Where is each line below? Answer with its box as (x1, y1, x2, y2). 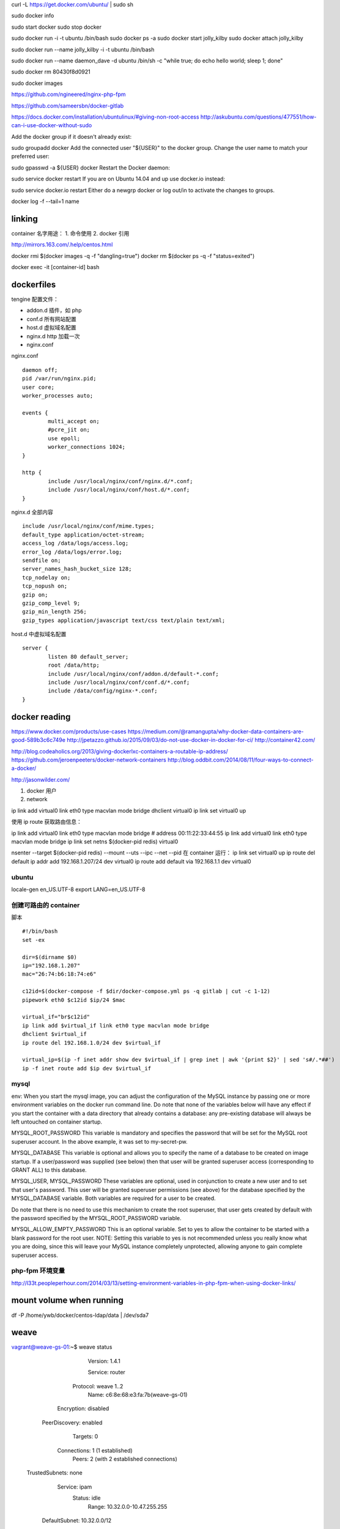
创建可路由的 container (11, 901, 80, 909)
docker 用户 (26, 787, 57, 794)
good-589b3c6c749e (11, 736, 65, 744)
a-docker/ (11, 764, 37, 772)
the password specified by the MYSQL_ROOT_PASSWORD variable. (11, 1214, 182, 1221)
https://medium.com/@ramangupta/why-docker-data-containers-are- (127, 728, 304, 735)
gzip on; (22, 591, 48, 598)
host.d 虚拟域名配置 (26, 324, 76, 331)
